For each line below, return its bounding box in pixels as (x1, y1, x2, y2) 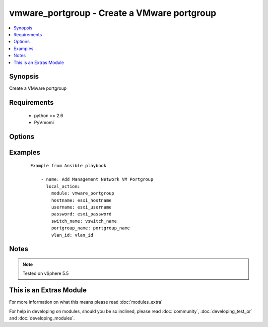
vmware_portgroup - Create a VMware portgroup (9, 7, 217, 18)
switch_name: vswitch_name (51, 218, 117, 224)
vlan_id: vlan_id (51, 232, 94, 238)
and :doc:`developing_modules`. (9, 315, 75, 321)
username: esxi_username (51, 204, 112, 210)
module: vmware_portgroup (51, 191, 114, 196)
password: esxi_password (51, 211, 112, 217)
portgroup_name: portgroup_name (51, 225, 130, 231)
